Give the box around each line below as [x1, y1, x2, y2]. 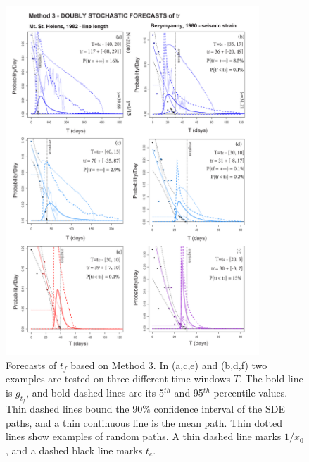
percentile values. [213, 385, 288, 399]
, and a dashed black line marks [6, 442, 143, 457]
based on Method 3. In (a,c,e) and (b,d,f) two [70, 357, 267, 372]
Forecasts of [6, 357, 57, 372]
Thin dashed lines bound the [6, 401, 130, 416]
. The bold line [239, 371, 303, 386]
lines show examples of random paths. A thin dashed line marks [6, 429, 282, 444]
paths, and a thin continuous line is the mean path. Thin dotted [6, 415, 283, 430]
